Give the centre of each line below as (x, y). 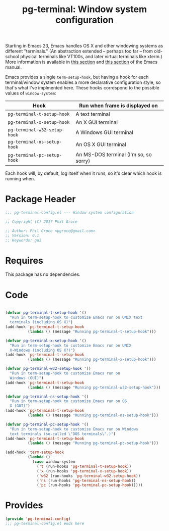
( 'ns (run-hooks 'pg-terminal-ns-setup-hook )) (87, 480)
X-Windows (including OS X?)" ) (43, 350)
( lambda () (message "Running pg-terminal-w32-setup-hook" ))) (94, 388)
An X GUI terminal (97, 122)
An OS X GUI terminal (101, 144)
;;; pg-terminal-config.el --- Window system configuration (70, 213)
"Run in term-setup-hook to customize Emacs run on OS (68, 401)
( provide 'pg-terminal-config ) (38, 519)
